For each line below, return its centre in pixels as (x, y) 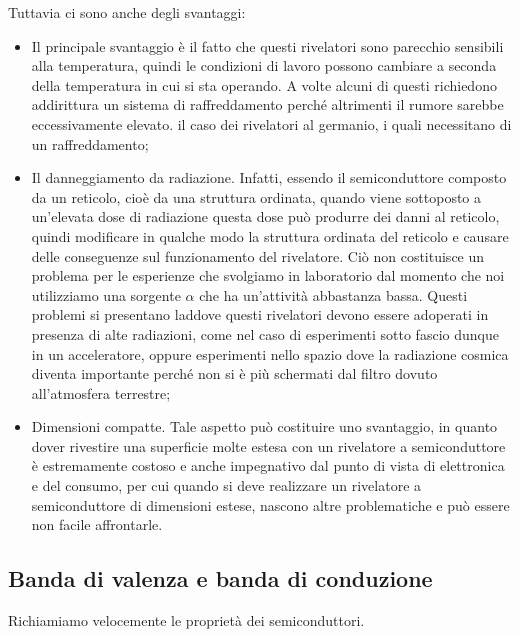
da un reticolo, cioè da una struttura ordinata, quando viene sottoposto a (256, 196)
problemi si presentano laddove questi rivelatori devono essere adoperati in (260, 314)
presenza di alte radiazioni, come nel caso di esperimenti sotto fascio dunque (265, 333)
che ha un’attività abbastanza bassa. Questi (333, 294)
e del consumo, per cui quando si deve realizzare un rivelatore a (226, 485)
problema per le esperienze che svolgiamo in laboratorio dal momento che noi (268, 275)
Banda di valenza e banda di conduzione (220, 578)
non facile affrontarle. (97, 524)
